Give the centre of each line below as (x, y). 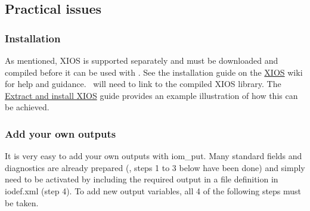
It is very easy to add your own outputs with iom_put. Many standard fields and (154, 156)
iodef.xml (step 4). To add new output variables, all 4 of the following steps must (153, 190)
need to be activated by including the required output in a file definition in (142, 179)
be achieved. (27, 107)
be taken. (22, 202)
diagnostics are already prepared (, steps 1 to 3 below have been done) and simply (155, 167)
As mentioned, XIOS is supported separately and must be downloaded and (142, 60)
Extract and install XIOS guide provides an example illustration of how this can (151, 95)
